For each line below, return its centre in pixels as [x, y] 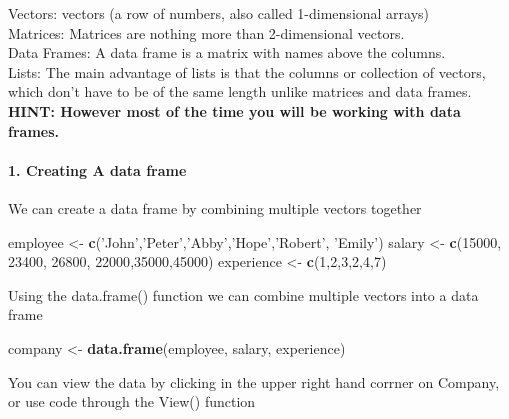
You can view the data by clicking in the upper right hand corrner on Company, [254, 381]
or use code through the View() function [132, 401]
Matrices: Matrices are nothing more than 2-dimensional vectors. [206, 32]
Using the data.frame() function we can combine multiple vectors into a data [243, 294]
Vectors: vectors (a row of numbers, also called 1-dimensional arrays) [219, 13]
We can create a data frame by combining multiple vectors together [215, 207]
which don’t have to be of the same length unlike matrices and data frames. [240, 91]
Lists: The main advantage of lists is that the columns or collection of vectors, [247, 71]
